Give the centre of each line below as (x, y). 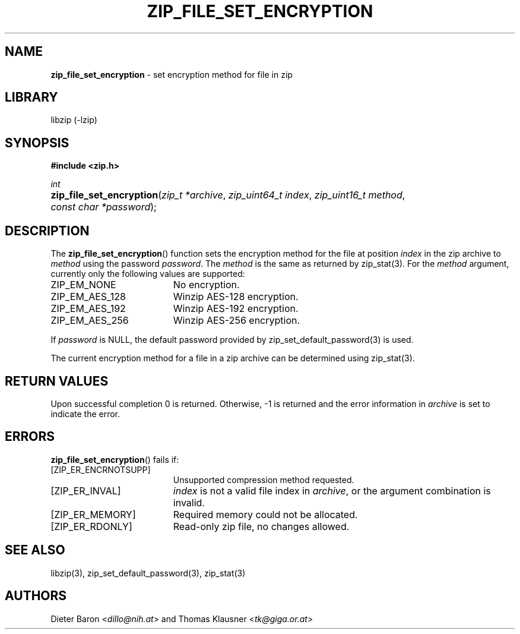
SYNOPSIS (37, 143)
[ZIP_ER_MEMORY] (93, 514)
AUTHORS (36, 596)
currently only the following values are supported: (148, 274)
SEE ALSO (35, 550)
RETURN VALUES (57, 381)
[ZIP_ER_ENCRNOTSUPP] (101, 469)
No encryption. (206, 285)
